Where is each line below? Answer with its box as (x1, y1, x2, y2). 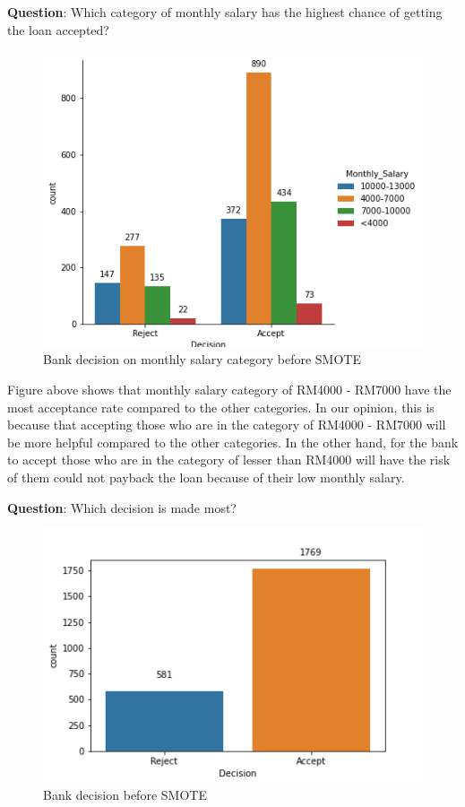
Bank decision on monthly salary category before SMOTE (43, 350, 361, 369)
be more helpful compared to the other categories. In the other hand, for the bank (7, 432, 459, 451)
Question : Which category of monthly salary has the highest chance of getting (7, 3, 443, 21)
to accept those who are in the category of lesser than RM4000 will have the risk (7, 450, 451, 469)
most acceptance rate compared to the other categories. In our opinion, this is (7, 397, 435, 416)
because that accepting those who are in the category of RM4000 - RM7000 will (7, 415, 446, 434)
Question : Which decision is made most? (7, 498, 237, 516)
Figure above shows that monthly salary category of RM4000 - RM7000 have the (7, 380, 452, 399)
